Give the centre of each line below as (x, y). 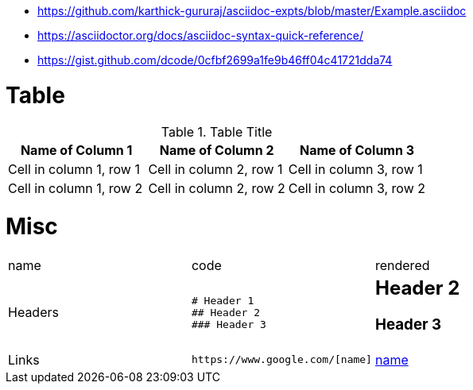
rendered (402, 265)
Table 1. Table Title (217, 131)
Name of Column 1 (76, 150)
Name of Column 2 (217, 150)
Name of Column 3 (357, 150)
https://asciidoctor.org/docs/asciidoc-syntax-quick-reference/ (201, 35)
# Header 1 (223, 300)
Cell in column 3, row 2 (357, 188)
